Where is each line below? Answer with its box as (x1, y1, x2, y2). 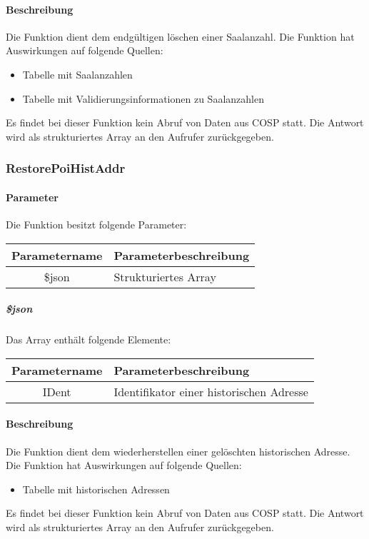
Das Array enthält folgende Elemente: (6, 332, 171, 347)
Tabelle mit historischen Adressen (22, 481, 170, 496)
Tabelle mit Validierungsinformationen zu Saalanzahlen (22, 91, 264, 106)
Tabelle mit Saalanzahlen (22, 66, 133, 81)
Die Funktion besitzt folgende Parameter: (6, 217, 187, 231)
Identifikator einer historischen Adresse (113, 383, 308, 400)
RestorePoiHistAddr (6, 159, 126, 177)
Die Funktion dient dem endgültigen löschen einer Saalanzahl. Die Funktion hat (6, 29, 355, 44)
